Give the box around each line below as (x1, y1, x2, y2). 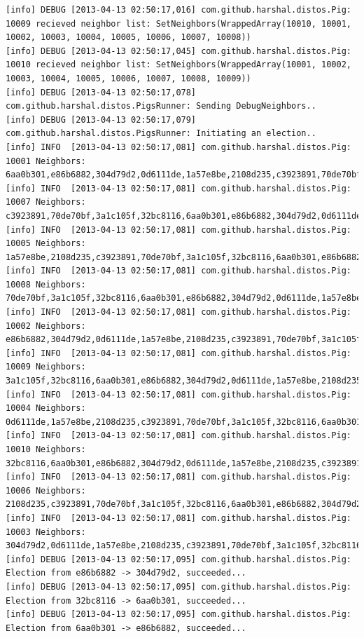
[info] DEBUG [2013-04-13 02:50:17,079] (6, 114, 197, 125)
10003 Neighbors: (6, 527, 86, 537)
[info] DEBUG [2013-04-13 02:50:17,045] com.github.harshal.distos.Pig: (6, 46, 351, 56)
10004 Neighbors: (6, 403, 86, 414)
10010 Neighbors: (6, 444, 86, 454)
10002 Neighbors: (6, 320, 86, 331)
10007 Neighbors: (6, 197, 86, 208)
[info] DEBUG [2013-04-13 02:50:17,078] (6, 87, 197, 97)
